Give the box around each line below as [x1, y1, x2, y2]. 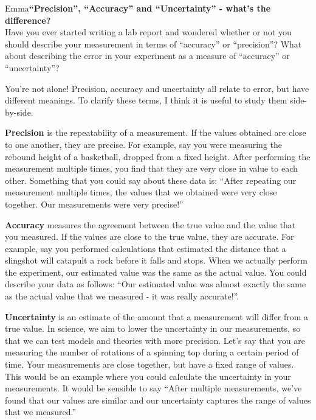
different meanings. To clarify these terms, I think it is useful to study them [5, 94, 287, 107]
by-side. [5, 105, 33, 118]
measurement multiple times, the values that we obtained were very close [5, 186, 277, 198]
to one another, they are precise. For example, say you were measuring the [5, 138, 283, 150]
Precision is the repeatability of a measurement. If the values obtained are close [5, 126, 306, 139]
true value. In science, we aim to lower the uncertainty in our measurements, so [5, 322, 301, 335]
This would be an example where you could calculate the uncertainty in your [5, 369, 291, 382]
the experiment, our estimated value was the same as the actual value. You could [5, 265, 307, 278]
